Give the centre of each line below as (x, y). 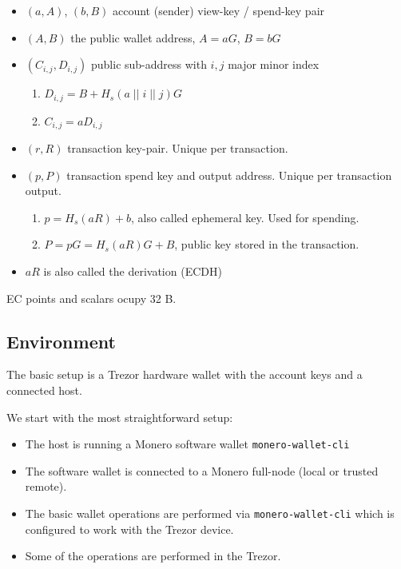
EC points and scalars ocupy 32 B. (91, 298)
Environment (61, 341)
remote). (46, 486)
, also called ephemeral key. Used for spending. (245, 217)
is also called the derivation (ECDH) (133, 271)
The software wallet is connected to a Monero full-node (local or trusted (202, 470)
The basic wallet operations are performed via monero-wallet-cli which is (210, 513)
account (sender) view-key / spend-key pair (218, 10)
